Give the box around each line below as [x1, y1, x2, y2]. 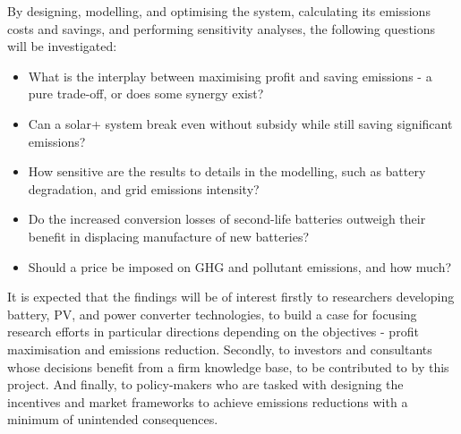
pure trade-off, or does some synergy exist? [28, 84, 264, 103]
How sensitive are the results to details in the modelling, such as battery [28, 162, 426, 181]
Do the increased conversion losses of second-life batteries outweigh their [28, 209, 426, 228]
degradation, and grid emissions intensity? [28, 179, 260, 198]
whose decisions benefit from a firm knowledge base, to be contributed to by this [7, 357, 449, 376]
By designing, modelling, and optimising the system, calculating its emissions [7, 2, 431, 20]
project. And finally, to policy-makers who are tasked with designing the [7, 375, 404, 394]
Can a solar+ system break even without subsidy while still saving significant [28, 114, 453, 132]
